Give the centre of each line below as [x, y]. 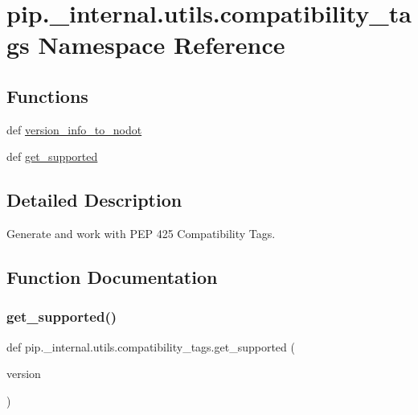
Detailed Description [94, 200]
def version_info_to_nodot [74, 129]
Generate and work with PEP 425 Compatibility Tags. [141, 234]
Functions [47, 95]
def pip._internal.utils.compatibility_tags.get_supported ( [151, 346]
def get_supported [52, 156]
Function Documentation [112, 277]
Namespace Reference [162, 45]
